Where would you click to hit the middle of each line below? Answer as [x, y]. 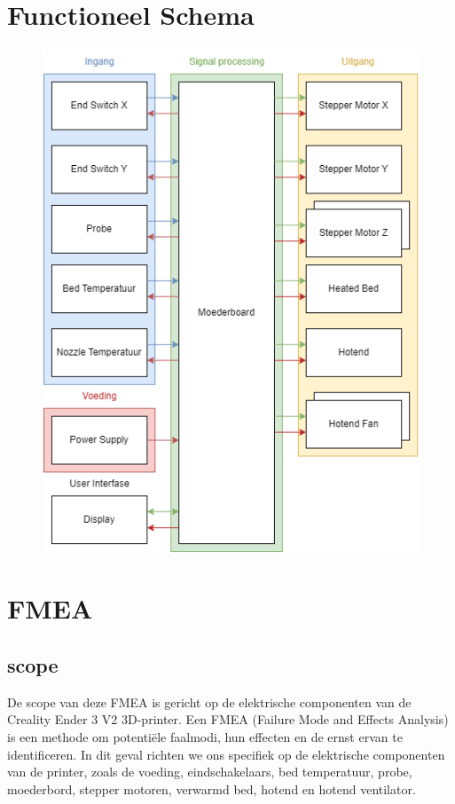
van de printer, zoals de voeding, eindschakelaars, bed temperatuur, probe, [210, 772]
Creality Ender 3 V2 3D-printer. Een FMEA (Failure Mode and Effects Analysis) [228, 719]
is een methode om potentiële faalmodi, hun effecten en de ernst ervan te [205, 736]
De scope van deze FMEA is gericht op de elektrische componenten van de [209, 702]
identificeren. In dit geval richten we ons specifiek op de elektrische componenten [226, 754]
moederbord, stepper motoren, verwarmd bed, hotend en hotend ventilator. [212, 788]
